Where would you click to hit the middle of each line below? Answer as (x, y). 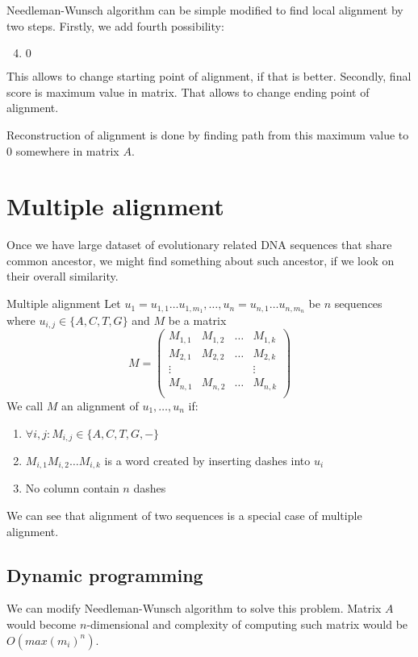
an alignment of (100, 405)
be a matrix (197, 320)
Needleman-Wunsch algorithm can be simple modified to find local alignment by (205, 10)
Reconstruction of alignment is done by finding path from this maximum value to (208, 134)
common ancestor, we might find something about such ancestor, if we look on (201, 260)
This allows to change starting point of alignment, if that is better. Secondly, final (209, 76)
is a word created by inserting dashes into (207, 461)
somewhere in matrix (67, 150)
